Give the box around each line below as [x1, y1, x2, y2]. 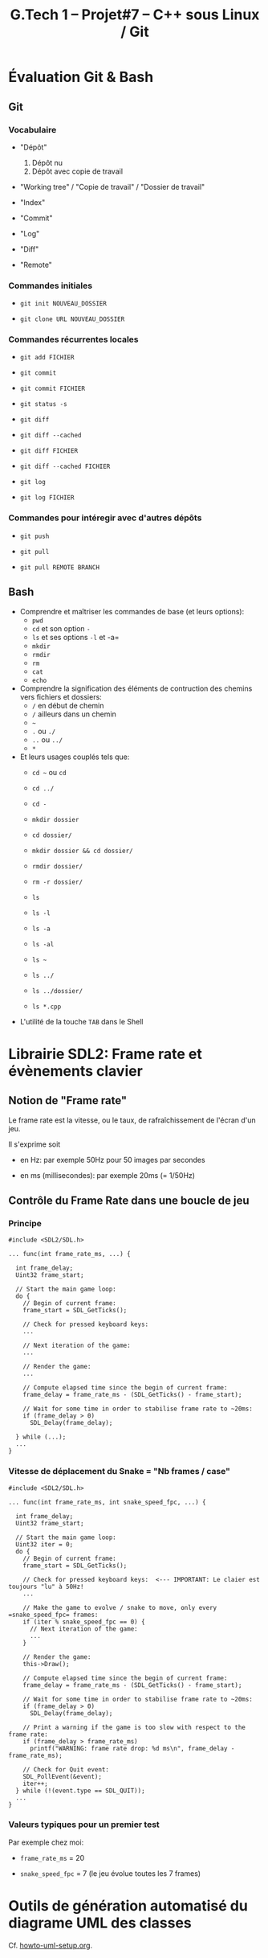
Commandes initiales [8, 280, 93, 291]
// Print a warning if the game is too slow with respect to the [22, 1723, 246, 1731]
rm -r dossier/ [31, 878, 83, 886]
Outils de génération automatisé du [8, 1897, 249, 1915]
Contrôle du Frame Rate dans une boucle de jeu [8, 1193, 250, 1207]
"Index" [19, 197, 46, 207]
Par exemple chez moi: [8, 1837, 84, 1847]
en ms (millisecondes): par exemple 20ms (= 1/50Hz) [19, 1170, 195, 1180]
